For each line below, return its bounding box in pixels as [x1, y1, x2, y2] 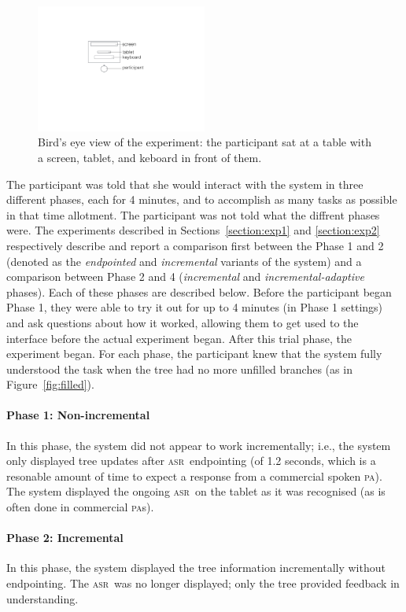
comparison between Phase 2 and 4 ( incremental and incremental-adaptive [6, 268, 364, 285]
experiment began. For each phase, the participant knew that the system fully [6, 345, 382, 362]
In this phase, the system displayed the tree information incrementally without [6, 559, 386, 576]
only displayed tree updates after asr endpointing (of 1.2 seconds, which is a [6, 452, 376, 469]
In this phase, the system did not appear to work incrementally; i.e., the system [6, 437, 391, 453]
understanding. [6, 590, 79, 606]
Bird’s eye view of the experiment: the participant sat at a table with [38, 134, 371, 150]
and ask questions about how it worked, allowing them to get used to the [6, 314, 359, 330]
